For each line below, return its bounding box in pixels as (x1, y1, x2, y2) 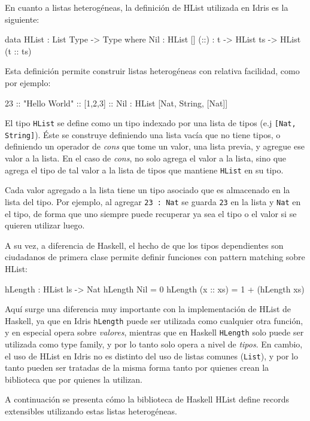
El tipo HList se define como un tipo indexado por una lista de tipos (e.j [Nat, (5, 117, 296, 129)
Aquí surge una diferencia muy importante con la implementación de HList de (5, 303, 291, 315)
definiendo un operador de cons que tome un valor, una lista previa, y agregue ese (5, 140, 305, 152)
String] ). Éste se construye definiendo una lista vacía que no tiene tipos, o (5, 128, 281, 141)
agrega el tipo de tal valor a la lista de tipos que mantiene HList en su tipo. (5, 163, 284, 176)
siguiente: (5, 13, 39, 25)
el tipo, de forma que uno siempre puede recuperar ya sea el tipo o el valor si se (5, 207, 297, 219)
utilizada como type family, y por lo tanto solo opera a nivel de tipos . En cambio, (5, 338, 303, 350)
